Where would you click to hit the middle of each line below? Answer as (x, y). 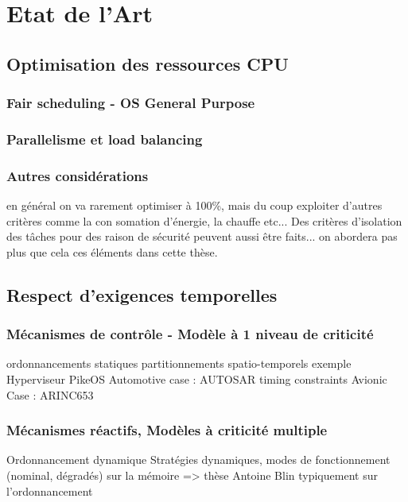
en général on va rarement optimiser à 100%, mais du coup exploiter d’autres (194, 205)
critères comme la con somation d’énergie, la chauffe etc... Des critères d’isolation (204, 220)
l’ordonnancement (50, 490)
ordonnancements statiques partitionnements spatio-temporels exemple (179, 363)
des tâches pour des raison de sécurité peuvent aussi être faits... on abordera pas (202, 236)
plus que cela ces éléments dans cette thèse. (112, 251)
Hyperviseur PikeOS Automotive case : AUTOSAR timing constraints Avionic (197, 379)
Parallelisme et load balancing (105, 139)
